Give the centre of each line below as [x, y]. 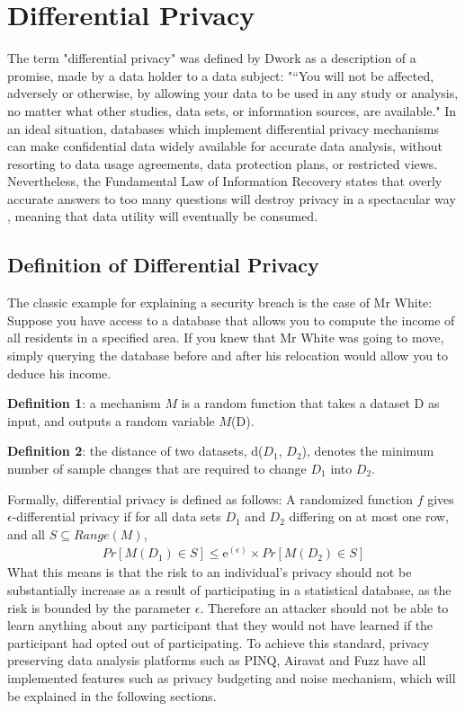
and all [27, 533]
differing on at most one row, [369, 516]
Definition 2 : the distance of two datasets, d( [135, 451]
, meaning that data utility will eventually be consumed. [163, 216]
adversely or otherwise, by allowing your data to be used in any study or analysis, [233, 93]
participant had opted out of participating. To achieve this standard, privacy [219, 642]
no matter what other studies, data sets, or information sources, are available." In [232, 110]
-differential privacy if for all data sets [116, 516]
